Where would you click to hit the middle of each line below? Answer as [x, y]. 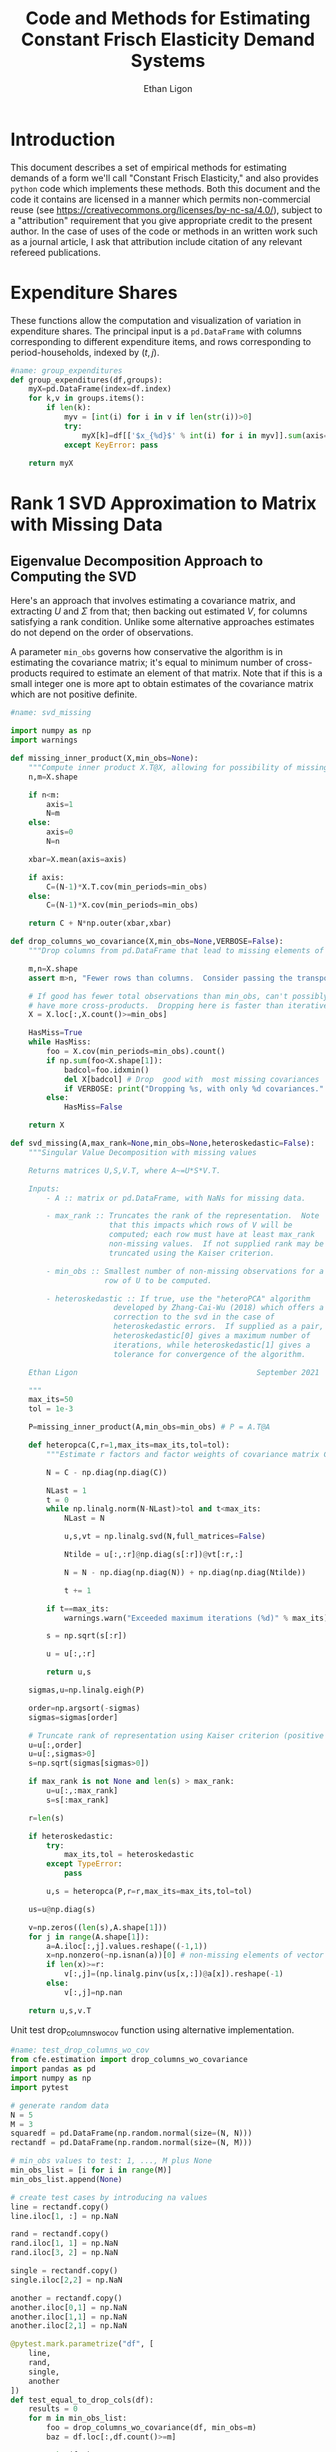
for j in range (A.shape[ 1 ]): [89, 1937]
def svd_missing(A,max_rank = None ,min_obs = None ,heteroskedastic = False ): [162, 1143]
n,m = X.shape [53, 777]
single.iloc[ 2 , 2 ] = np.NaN [66, 2280]
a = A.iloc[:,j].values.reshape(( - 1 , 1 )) [127, 1946]
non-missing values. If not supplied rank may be [216, 1244]
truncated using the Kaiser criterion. [191, 1253]
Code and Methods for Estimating [168, 18]
